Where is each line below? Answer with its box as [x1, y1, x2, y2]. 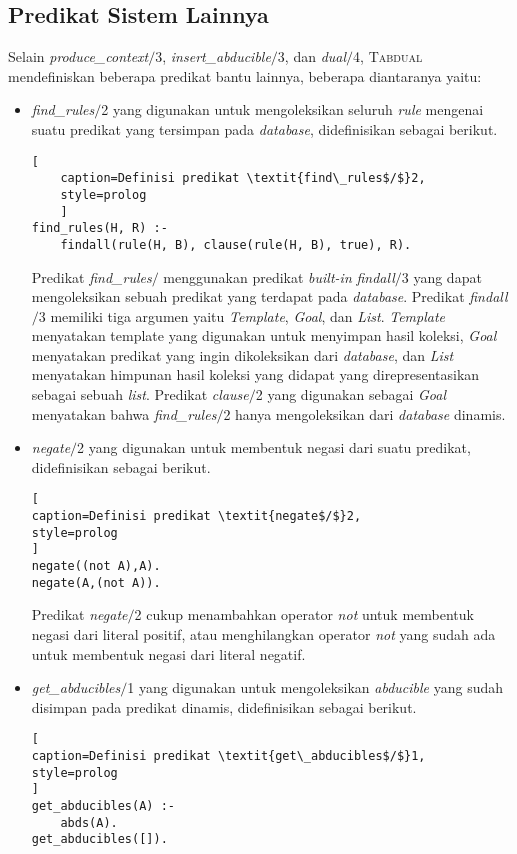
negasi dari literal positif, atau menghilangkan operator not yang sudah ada [31, 623, 496, 644]
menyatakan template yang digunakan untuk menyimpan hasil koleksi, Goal [31, 325, 497, 346]
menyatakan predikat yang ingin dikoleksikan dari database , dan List [31, 344, 454, 365]
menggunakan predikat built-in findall [163, 266, 395, 287]
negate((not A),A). [31, 559, 161, 574]
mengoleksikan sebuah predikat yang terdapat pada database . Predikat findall [31, 286, 508, 307]
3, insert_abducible [155, 46, 271, 67]
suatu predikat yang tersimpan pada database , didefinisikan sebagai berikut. [31, 118, 498, 139]
